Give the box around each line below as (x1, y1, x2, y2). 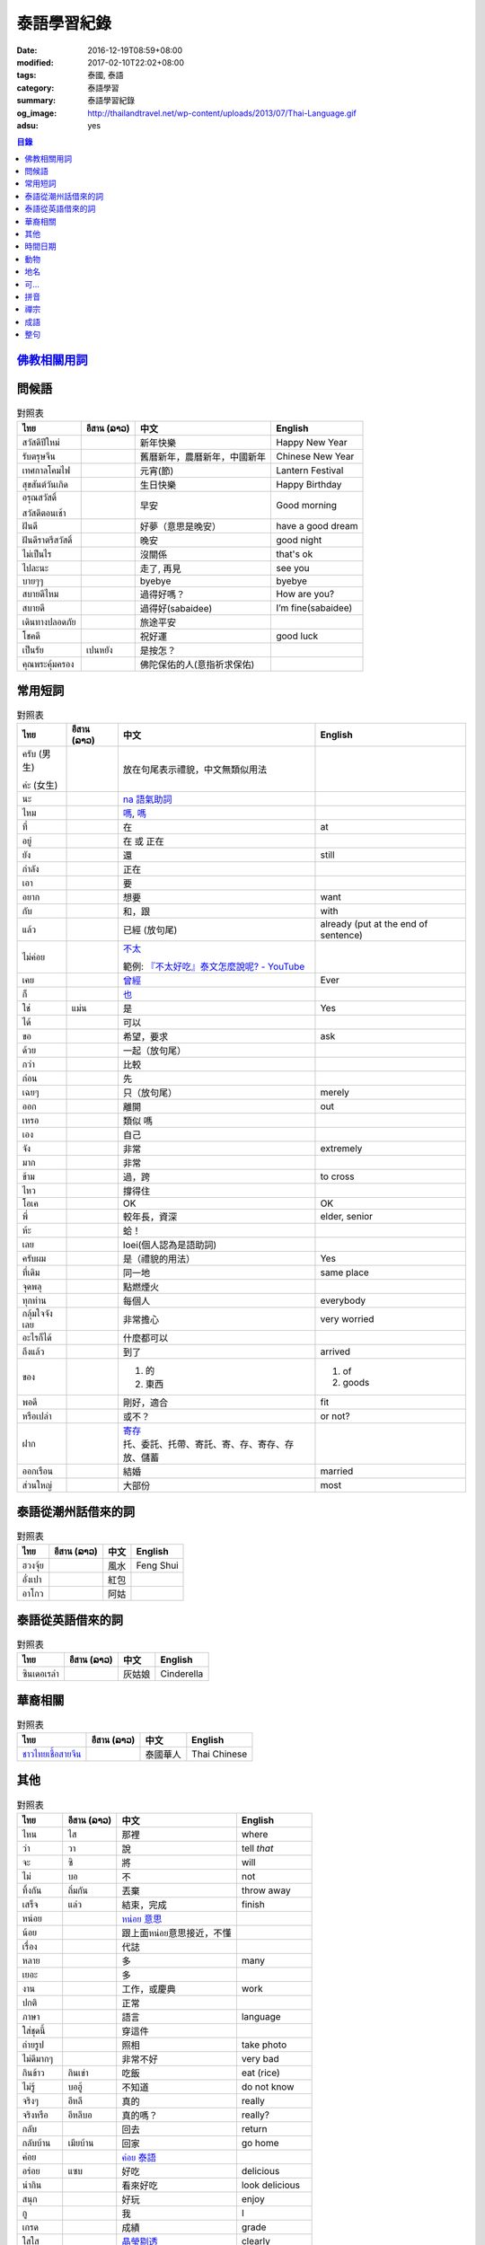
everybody (320, 1294, 366, 1307)
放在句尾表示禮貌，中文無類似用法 (122, 763, 268, 776)
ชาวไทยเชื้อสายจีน (22, 1748, 82, 1760)
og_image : (16, 108, 57, 119)
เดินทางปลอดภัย (22, 616, 76, 629)
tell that (241, 1842, 274, 1854)
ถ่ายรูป (22, 2038, 45, 2051)
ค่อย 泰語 (121, 2151, 157, 2163)
